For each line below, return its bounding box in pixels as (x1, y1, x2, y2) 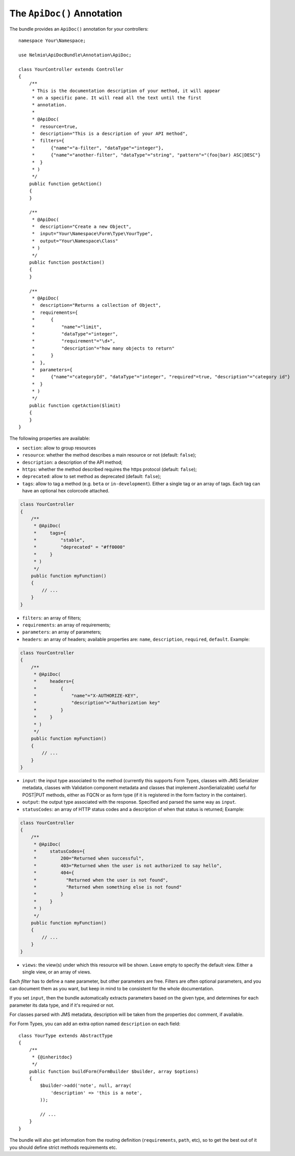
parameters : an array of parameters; (22, 629, 102, 635)
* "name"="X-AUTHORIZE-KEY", (33, 693, 139, 699)
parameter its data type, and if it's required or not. (9, 1002, 115, 1008)
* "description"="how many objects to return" (32, 345, 175, 351)
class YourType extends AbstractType (18, 1033, 113, 1038)
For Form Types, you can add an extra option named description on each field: (9, 1021, 181, 1027)
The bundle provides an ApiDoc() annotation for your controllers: (9, 26, 149, 32)
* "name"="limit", (32, 324, 102, 330)
